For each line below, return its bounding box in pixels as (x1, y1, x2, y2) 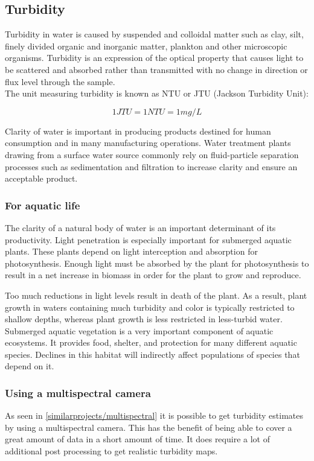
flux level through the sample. (5, 75, 115, 87)
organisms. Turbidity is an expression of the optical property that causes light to (5, 51, 304, 64)
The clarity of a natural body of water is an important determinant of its (5, 221, 276, 234)
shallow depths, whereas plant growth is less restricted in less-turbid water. (5, 313, 283, 325)
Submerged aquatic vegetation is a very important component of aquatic (5, 324, 274, 337)
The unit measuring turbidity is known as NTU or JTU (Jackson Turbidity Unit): (5, 87, 309, 100)
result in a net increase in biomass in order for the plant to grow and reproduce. (5, 269, 301, 281)
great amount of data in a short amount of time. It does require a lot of (5, 433, 270, 445)
